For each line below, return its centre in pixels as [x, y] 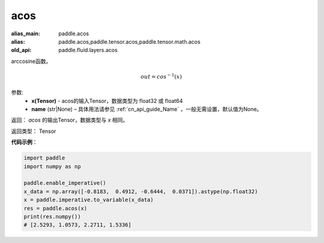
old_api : [21, 50]
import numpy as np [52, 166]
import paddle [44, 158]
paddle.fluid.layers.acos [88, 50]
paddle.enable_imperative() [65, 183]
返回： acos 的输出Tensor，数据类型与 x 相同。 [70, 120]
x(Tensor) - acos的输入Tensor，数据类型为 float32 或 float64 [107, 101]
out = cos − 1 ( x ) [161, 76]
